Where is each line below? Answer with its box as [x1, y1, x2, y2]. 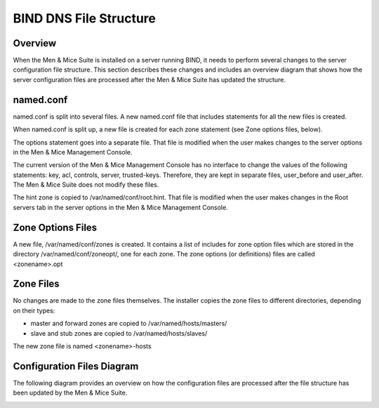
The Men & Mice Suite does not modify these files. [13, 180, 159, 189]
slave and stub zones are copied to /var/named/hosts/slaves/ [30, 329, 208, 337]
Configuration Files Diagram [13, 360, 139, 372]
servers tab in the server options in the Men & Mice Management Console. [13, 203, 228, 211]
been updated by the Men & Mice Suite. [13, 388, 128, 397]
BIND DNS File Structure [13, 11, 157, 26]
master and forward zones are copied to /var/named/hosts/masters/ [30, 320, 227, 328]
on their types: [13, 306, 55, 315]
